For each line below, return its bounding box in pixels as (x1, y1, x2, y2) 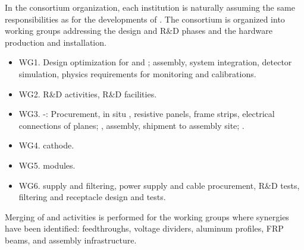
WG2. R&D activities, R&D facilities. (18, 87, 157, 100)
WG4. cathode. (18, 139, 74, 151)
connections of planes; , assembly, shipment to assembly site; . (18, 119, 245, 131)
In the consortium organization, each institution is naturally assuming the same (5, 1, 295, 13)
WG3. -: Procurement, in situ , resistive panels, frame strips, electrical (18, 107, 275, 120)
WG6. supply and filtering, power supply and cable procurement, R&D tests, (18, 179, 300, 191)
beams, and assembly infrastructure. (5, 233, 137, 246)
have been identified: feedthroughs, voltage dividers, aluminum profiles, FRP (5, 222, 284, 235)
